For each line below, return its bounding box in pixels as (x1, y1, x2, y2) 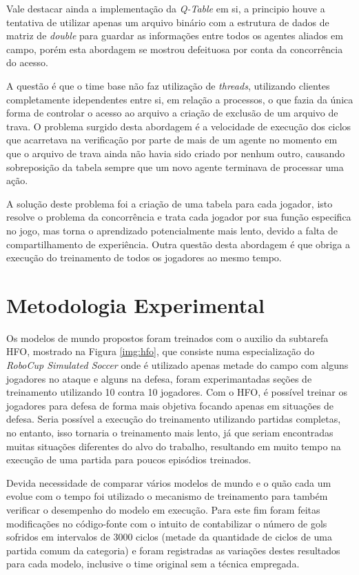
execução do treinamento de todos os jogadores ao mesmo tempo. (6, 250, 282, 265)
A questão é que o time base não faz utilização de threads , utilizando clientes (6, 78, 330, 92)
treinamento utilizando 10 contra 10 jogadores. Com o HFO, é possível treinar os (6, 385, 347, 399)
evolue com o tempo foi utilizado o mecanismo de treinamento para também (6, 489, 328, 503)
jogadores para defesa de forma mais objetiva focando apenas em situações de (6, 398, 334, 412)
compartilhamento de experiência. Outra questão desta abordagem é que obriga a (6, 236, 350, 251)
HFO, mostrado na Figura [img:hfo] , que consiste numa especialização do (6, 344, 315, 359)
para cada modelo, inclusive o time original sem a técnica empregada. (6, 556, 300, 571)
